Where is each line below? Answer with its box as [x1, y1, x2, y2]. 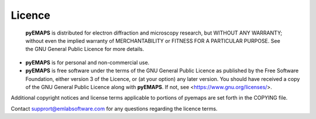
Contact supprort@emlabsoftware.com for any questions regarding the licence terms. [11, 105, 218, 112]
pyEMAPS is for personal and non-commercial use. [25, 59, 150, 66]
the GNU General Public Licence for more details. [25, 46, 145, 53]
